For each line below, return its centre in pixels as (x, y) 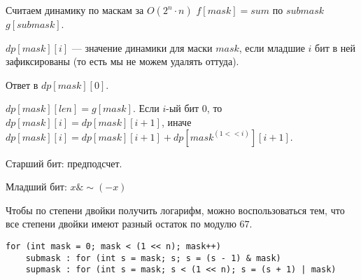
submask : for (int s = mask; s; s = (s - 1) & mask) (153, 258)
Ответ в (22, 84)
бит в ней (335, 47)
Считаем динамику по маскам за (75, 10)
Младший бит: (36, 187)
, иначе (176, 121)
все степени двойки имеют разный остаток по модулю (121, 224)
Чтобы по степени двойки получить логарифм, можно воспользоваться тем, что (175, 210)
